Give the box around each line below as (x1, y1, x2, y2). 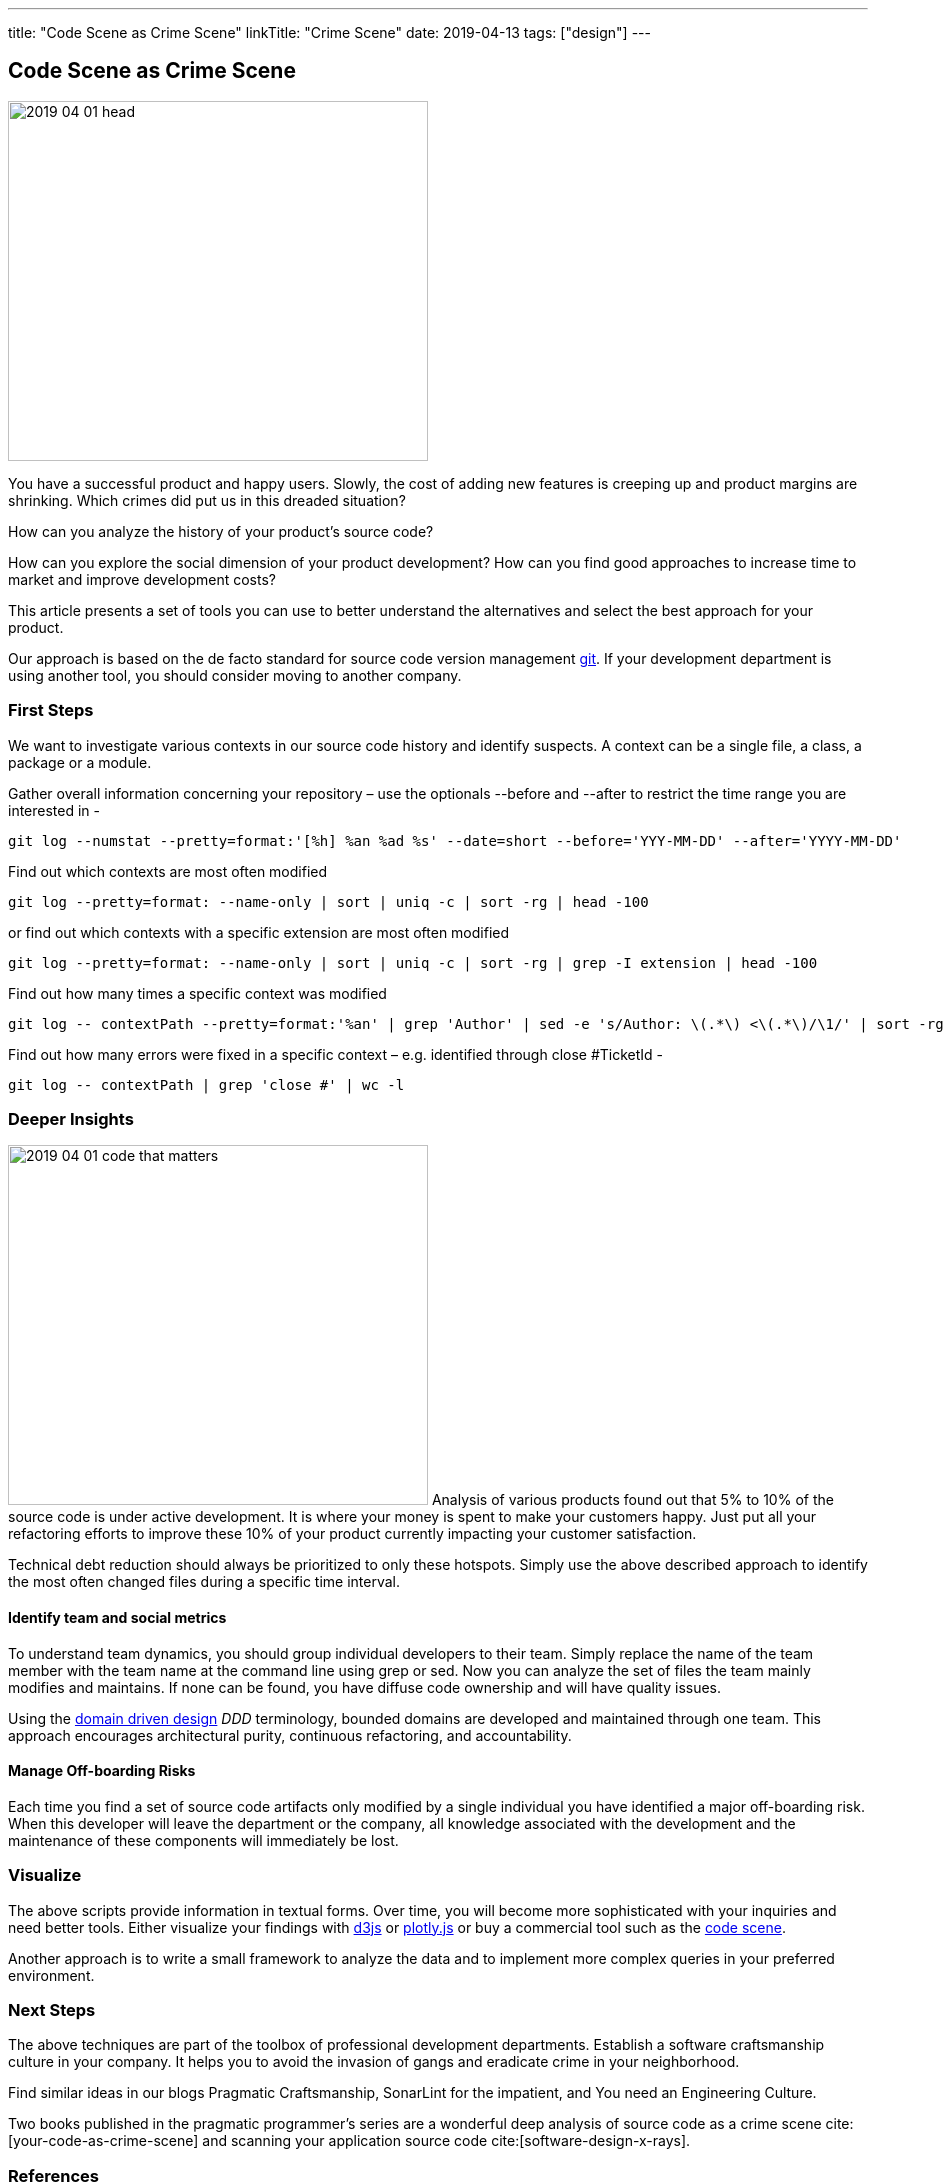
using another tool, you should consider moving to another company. (8, 666, 462, 684)
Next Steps (8, 1999, 96, 2020)
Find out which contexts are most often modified (8, 862, 328, 880)
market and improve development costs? (8, 570, 276, 588)
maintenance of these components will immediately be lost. (8, 1831, 399, 1849)
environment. (8, 1966, 95, 1984)
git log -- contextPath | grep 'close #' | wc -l (8, 1076, 405, 1093)
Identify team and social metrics (8, 1608, 227, 1626)
